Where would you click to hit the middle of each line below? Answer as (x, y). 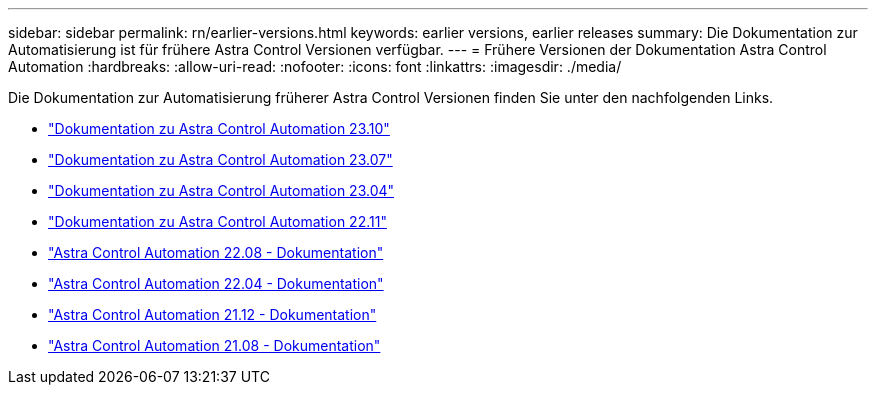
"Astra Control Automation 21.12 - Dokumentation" (212, 314)
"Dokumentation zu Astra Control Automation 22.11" (217, 221)
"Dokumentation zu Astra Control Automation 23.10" (219, 128)
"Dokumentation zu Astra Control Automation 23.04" (221, 190)
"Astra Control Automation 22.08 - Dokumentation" (216, 252)
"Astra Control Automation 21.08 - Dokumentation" (214, 345)
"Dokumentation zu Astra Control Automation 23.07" (220, 159)
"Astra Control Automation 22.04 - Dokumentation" (216, 283)
